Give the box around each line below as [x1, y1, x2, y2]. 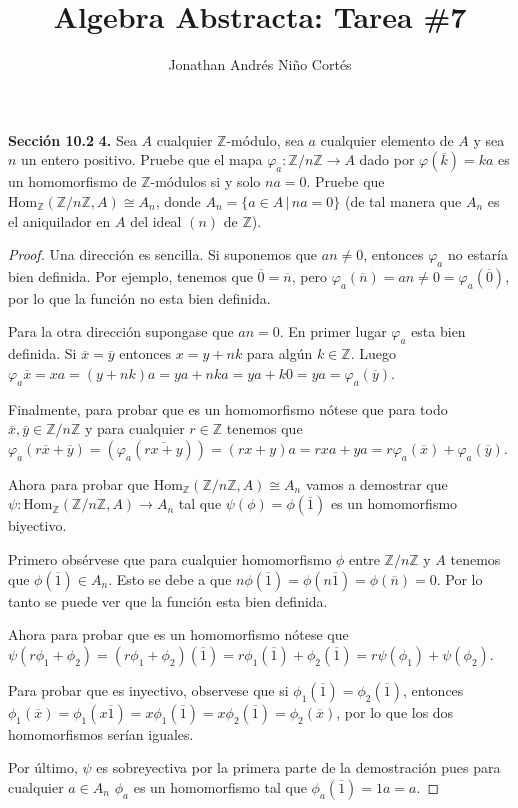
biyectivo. [8, 515, 67, 536]
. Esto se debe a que [108, 568, 232, 589]
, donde [155, 190, 201, 211]
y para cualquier [84, 418, 185, 439]
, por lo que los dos [336, 701, 454, 722]
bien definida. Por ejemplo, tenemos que [8, 265, 253, 286]
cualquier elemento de [320, 129, 454, 150]
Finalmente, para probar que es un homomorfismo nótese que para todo [8, 398, 448, 419]
